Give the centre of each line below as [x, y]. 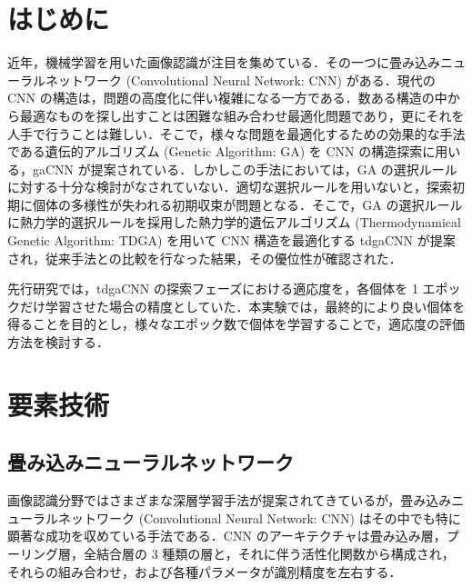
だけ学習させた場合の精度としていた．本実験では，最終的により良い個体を [242, 306]
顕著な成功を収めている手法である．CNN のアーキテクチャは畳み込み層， [227, 536]
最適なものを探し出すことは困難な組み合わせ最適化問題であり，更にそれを [242, 115]
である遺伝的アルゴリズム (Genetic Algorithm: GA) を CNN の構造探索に [221, 151]
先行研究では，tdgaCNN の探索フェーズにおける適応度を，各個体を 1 [213, 289]
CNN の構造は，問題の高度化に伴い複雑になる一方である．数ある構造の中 [227, 98]
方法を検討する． [58, 342]
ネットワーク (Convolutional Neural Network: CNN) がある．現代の [240, 80]
